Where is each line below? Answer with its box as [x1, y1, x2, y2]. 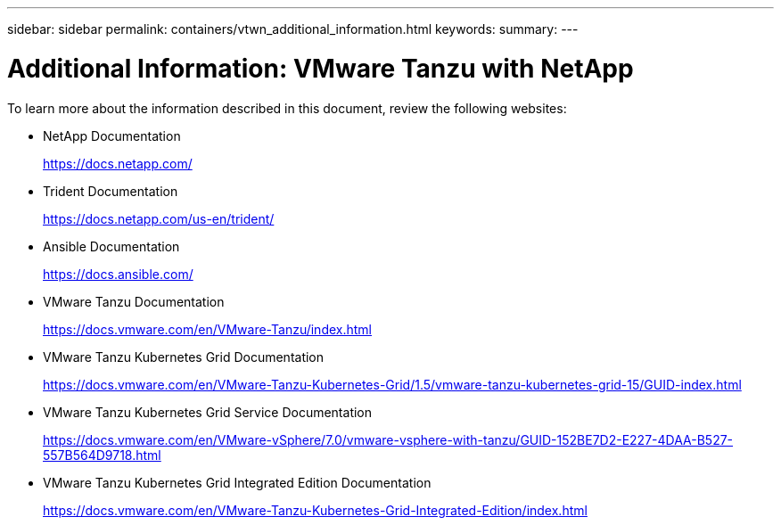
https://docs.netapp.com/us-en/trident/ [43, 210, 275, 226]
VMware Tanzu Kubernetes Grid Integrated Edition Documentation [43, 474, 432, 490]
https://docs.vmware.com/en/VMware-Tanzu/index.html [43, 321, 373, 337]
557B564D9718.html [43, 447, 161, 463]
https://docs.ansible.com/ [43, 266, 193, 282]
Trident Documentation [43, 183, 178, 199]
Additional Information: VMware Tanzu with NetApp [7, 53, 634, 84]
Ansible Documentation [43, 238, 180, 254]
